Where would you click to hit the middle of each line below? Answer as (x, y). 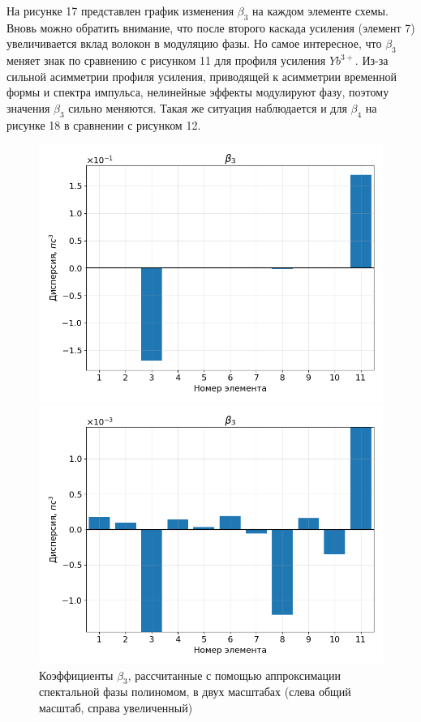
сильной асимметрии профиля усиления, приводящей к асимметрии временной (202, 76)
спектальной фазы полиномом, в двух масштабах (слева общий (195, 692)
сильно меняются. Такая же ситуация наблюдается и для (208, 107)
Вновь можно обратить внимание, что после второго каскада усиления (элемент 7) (211, 27)
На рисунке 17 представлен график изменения (120, 11)
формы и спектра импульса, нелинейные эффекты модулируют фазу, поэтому (198, 92)
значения (28, 107)
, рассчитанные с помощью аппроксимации (234, 675)
